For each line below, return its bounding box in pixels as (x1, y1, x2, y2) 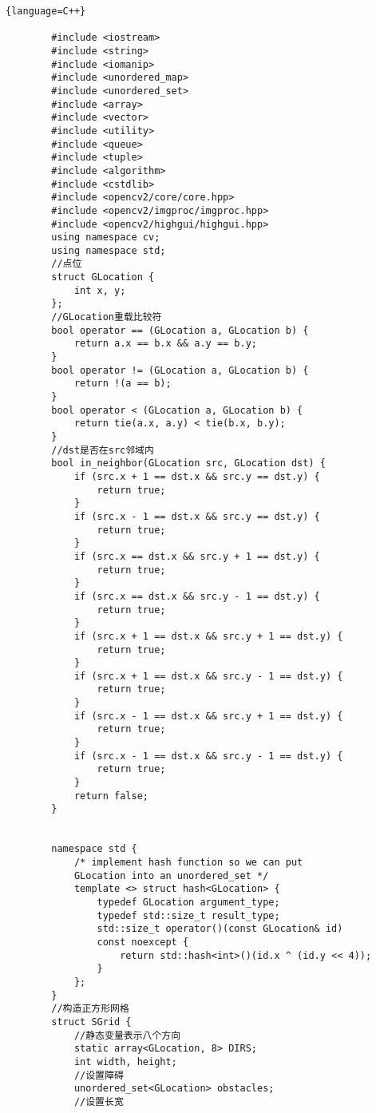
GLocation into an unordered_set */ (73, 869, 269, 881)
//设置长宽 (73, 1095, 124, 1107)
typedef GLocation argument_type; (97, 896, 280, 908)
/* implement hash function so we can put (73, 857, 303, 868)
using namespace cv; (51, 232, 160, 244)
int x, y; (73, 284, 126, 296)
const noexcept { (97, 936, 189, 948)
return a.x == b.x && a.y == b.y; (73, 338, 257, 350)
